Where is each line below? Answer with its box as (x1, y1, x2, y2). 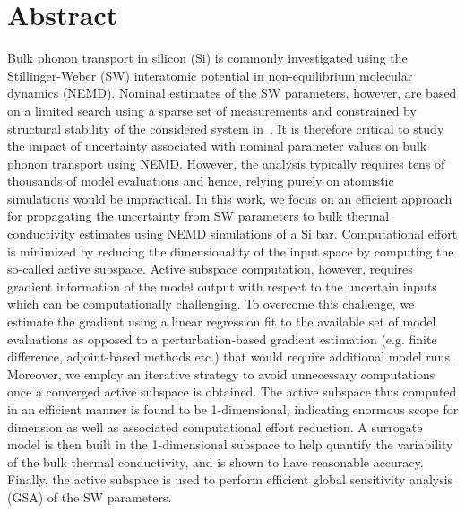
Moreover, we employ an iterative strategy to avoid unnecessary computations (7, 364, 435, 383)
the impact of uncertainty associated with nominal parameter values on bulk (7, 136, 427, 155)
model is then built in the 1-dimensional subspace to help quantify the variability (7, 435, 453, 454)
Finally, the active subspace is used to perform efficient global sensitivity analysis (7, 470, 453, 489)
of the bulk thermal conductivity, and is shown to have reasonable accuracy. (7, 452, 424, 471)
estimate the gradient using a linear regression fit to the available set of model (7, 312, 436, 331)
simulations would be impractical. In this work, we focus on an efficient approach (7, 188, 452, 207)
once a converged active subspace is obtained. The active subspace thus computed (7, 382, 457, 401)
